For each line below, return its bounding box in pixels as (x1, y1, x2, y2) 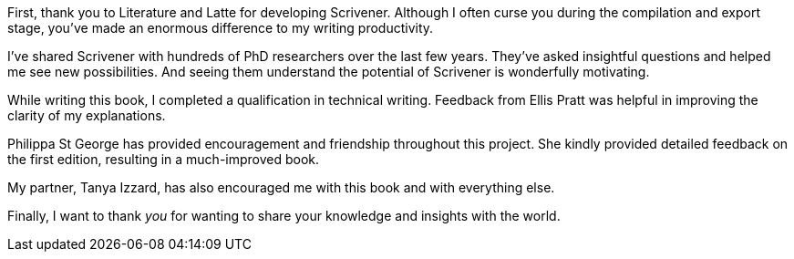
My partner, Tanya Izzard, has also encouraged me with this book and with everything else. (7, 180, 555, 195)
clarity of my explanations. (7, 108, 166, 123)
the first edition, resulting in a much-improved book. (7, 151, 320, 167)
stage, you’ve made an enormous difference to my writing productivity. (7, 20, 434, 36)
